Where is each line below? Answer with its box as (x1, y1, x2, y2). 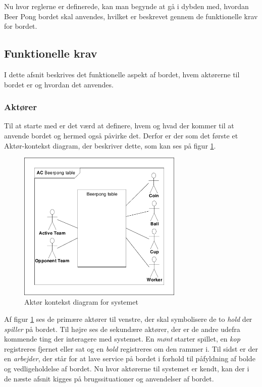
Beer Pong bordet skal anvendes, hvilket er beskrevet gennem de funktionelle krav (4, 11, 258, 21)
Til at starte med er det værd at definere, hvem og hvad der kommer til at (4, 120, 234, 131)
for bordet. (4, 21, 37, 31)
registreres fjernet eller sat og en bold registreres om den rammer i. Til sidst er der (4, 343, 258, 354)
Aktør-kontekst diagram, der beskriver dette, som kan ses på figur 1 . (4, 140, 216, 151)
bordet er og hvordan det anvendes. (4, 79, 114, 89)
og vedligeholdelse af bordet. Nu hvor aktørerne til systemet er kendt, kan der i (4, 363, 249, 373)
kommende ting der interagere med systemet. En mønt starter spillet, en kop (4, 333, 240, 344)
